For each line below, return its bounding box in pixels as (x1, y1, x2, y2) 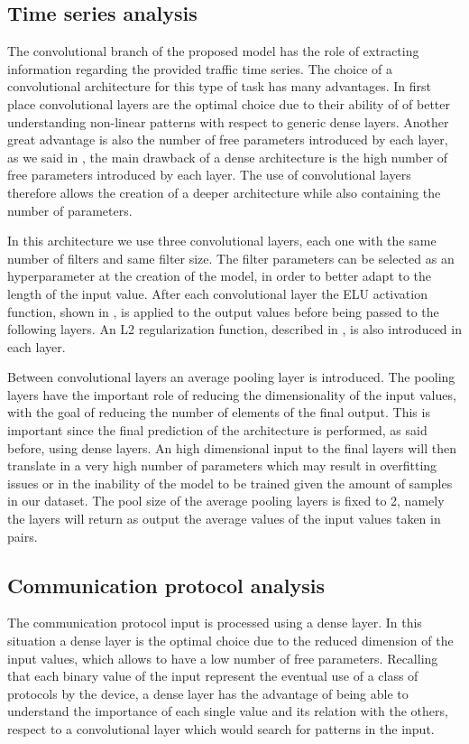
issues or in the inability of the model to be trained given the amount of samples (7, 473, 453, 492)
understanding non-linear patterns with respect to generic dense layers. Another (7, 112, 449, 131)
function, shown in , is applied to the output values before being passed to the (7, 302, 439, 321)
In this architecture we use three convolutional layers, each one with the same (7, 231, 437, 250)
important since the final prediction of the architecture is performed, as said (7, 421, 428, 440)
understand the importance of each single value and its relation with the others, (7, 702, 448, 721)
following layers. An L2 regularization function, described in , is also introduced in (7, 320, 462, 339)
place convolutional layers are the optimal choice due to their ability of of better (7, 94, 451, 113)
